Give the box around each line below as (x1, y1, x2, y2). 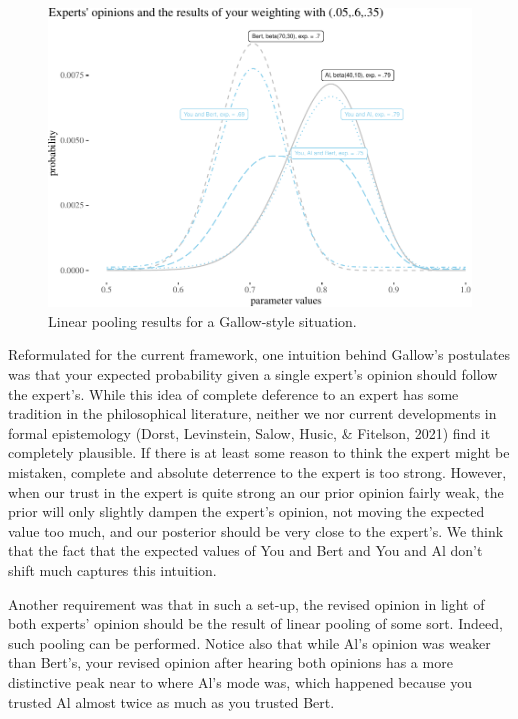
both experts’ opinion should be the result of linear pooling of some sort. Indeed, (8, 613, 503, 634)
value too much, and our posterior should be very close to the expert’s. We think (8, 520, 504, 541)
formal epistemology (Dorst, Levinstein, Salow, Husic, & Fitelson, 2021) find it (8, 422, 491, 443)
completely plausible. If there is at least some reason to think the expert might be (8, 442, 510, 463)
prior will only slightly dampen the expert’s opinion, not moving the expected (8, 501, 485, 522)
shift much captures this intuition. (8, 559, 217, 580)
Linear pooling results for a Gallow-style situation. (48, 310, 357, 331)
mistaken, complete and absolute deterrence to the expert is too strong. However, (8, 462, 507, 483)
